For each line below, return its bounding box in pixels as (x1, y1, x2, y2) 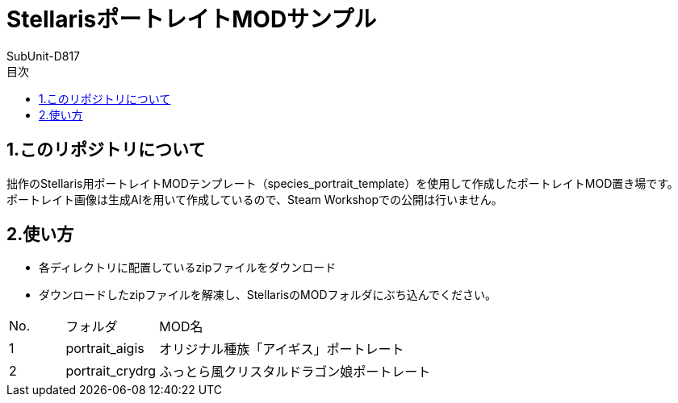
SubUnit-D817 (6, 48, 81, 63)
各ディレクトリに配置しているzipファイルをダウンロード (39, 260, 337, 275)
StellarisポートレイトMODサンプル (6, 6, 377, 33)
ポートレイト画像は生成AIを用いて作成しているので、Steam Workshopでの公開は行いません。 (6, 192, 503, 206)
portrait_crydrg (65, 363, 157, 380)
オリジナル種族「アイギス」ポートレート (159, 341, 404, 358)
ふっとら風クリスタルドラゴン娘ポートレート (159, 364, 431, 380)
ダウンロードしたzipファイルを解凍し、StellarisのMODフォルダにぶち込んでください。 (39, 288, 497, 302)
